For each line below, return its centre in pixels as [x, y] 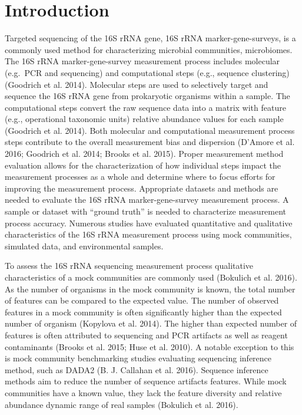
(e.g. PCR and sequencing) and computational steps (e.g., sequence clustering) [147, 72]
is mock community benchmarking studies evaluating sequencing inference [138, 358]
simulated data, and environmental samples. [84, 246]
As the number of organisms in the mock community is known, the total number [150, 289]
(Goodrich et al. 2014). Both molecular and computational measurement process [150, 130]
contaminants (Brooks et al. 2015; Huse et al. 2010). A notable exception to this [150, 346]
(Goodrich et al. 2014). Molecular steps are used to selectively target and [137, 84]
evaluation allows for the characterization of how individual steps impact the [143, 165]
